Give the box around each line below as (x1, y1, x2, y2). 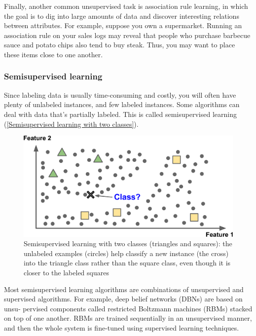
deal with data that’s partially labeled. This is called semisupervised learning (4, 109, 237, 119)
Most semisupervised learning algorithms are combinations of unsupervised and (4, 284, 244, 294)
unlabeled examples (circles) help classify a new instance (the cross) (24, 248, 229, 258)
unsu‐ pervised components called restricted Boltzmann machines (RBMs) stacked (4, 303, 253, 313)
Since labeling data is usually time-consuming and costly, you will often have (4, 89, 236, 100)
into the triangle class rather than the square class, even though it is (24, 258, 231, 268)
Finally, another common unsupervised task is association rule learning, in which (4, 1, 248, 11)
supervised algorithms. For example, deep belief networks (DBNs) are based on (4, 294, 243, 304)
